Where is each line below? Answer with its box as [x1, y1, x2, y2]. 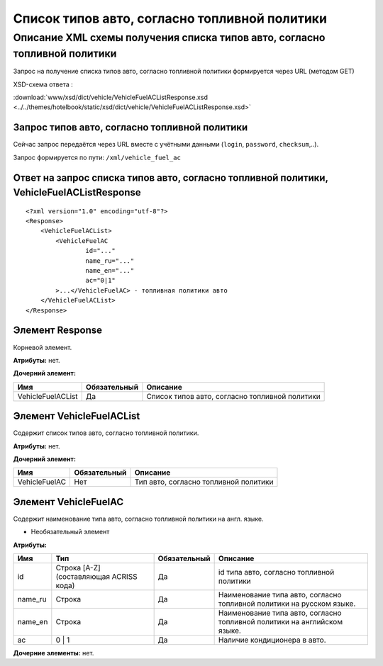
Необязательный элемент [30, 528, 110, 536]
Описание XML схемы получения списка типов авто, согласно [13, 31, 326, 44]
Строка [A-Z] [55, 563, 101, 573]
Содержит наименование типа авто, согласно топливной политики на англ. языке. [13, 514, 264, 523]
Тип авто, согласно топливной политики [134, 477, 274, 487]
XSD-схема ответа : [13, 80, 74, 89]
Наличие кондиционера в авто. [218, 635, 326, 645]
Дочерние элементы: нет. [13, 649, 94, 657]
